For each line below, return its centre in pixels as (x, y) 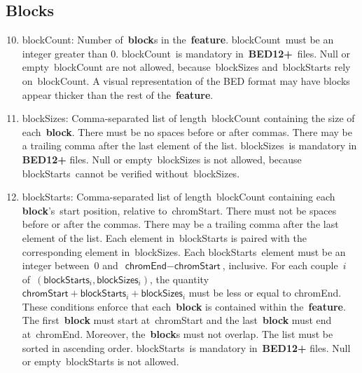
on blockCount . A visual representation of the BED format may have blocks (186, 80)
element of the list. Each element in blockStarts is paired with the (164, 237)
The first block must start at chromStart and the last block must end (177, 320)
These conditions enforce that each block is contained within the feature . (184, 306)
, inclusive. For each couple (280, 265)
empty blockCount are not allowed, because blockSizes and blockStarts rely (186, 67)
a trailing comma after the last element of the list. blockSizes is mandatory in (189, 145)
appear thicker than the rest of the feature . (118, 94)
